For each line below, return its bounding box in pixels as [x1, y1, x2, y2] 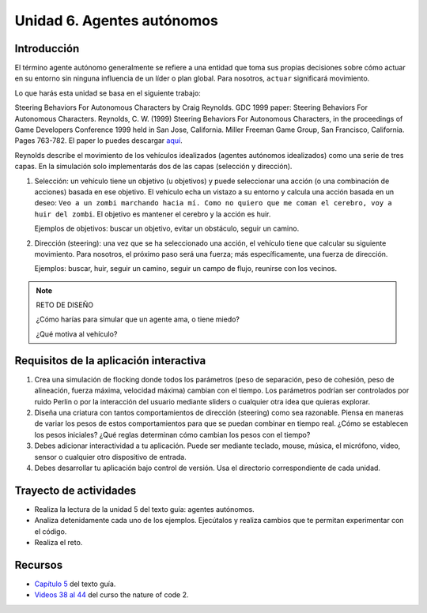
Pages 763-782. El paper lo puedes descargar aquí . [14, 136, 183, 145]
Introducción [14, 42, 80, 55]
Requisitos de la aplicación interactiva [14, 354, 206, 367]
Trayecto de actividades [14, 483, 137, 497]
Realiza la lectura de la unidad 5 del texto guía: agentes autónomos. [34, 504, 255, 513]
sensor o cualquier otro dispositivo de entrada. [34, 452, 187, 461]
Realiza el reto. [34, 537, 83, 547]
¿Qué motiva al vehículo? [36, 329, 118, 339]
